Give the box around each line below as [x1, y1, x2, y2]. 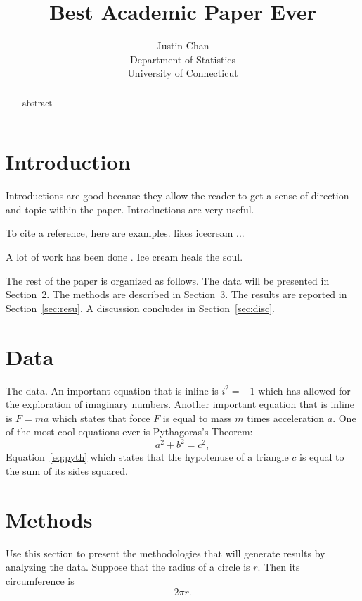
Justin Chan [156, 38, 209, 53]
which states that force [52, 410, 150, 425]
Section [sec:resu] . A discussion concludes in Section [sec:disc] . [6, 300, 275, 315]
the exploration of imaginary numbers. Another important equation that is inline [6, 397, 354, 411]
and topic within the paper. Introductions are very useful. [6, 202, 254, 216]
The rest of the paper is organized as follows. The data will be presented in [6, 273, 330, 287]
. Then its [257, 559, 300, 574]
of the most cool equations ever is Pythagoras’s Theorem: [6, 424, 253, 439]
